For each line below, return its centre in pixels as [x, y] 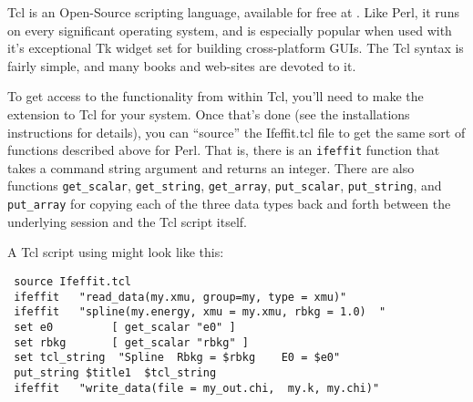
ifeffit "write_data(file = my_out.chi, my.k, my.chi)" [197, 388]
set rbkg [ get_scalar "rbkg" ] [131, 342]
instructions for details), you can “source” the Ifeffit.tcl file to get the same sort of [236, 132]
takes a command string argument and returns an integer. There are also [211, 167]
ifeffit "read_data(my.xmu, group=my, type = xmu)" [180, 297]
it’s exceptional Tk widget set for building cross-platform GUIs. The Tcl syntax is [236, 48]
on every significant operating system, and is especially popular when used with [230, 30]
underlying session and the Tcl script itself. [127, 221]
